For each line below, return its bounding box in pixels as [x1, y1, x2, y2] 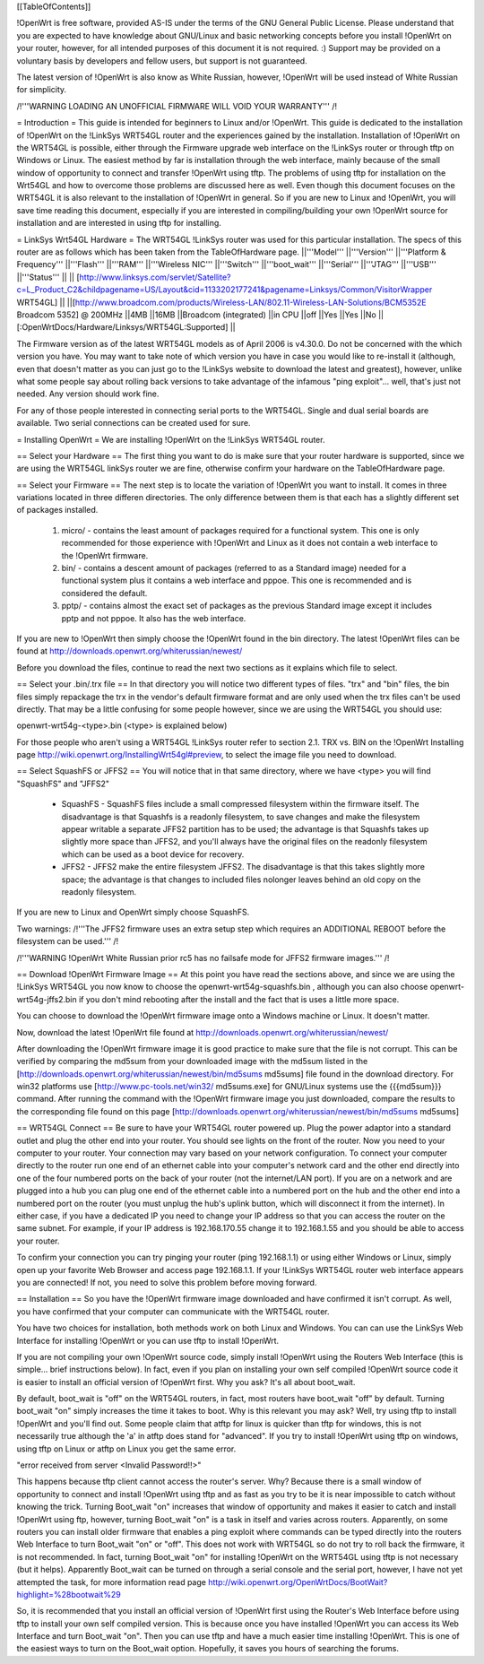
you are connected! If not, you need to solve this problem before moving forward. [16, 1277, 317, 1287]
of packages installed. [16, 505, 99, 516]
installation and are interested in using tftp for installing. [16, 218, 221, 229]
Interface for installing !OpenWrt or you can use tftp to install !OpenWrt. [16, 1335, 280, 1346]
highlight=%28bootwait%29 [16, 1589, 121, 1599]
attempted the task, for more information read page [16, 1576, 206, 1587]
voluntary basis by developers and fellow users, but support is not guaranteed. [16, 55, 308, 66]
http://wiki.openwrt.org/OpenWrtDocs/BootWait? [207, 1576, 388, 1587]
